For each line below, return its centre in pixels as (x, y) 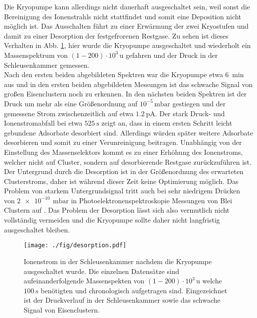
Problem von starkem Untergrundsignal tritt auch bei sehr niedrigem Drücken (122, 191)
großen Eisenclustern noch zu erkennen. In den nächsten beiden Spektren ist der (126, 94)
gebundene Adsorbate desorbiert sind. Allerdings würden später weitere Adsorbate (129, 132)
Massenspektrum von (36, 55)
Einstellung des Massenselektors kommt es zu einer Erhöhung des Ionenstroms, (124, 152)
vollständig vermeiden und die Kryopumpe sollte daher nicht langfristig (112, 220)
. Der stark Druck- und (190, 113)
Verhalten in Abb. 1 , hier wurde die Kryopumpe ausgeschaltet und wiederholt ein (128, 45)
